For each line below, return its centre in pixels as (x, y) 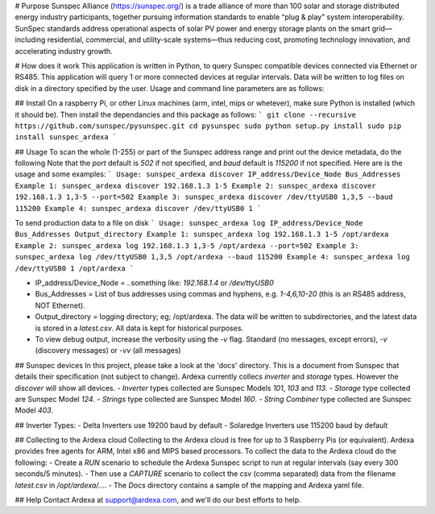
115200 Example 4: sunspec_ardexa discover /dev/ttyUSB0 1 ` (138, 208)
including (30, 39)
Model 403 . (34, 410)
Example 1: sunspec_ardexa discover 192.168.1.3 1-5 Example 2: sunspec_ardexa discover (195, 186)
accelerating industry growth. (64, 51)
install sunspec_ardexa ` (66, 137)
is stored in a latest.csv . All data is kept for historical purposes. (139, 328)
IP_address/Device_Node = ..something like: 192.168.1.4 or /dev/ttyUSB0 (154, 283)
